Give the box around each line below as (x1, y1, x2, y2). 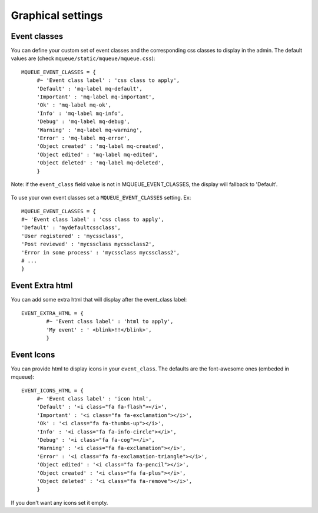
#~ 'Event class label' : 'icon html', (37, 395, 153, 402)
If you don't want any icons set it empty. (11, 499, 108, 506)
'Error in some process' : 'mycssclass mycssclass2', (21, 249, 180, 256)
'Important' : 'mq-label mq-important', (37, 94, 155, 100)
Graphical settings (11, 9, 103, 22)
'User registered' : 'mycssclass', (21, 233, 124, 239)
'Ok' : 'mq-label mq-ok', (37, 102, 112, 108)
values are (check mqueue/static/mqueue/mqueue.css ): (11, 55, 155, 62)
